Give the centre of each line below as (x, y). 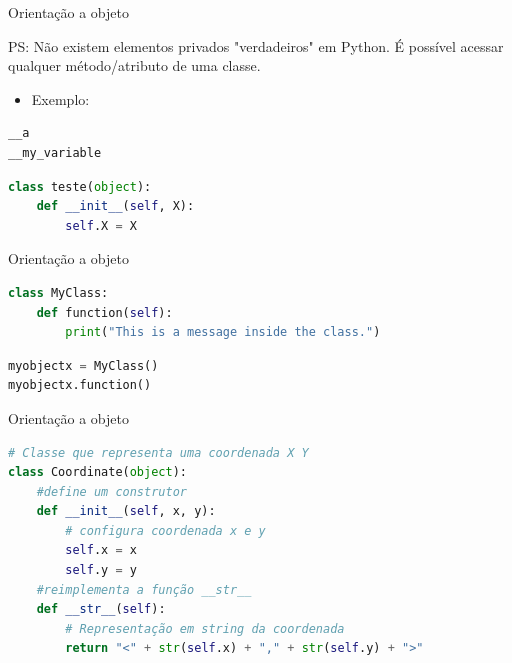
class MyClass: (58, 292)
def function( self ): (104, 312)
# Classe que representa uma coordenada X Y (158, 452)
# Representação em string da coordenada (205, 628)
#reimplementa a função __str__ (144, 589)
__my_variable (55, 152)
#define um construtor (111, 491)
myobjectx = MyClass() (83, 365)
